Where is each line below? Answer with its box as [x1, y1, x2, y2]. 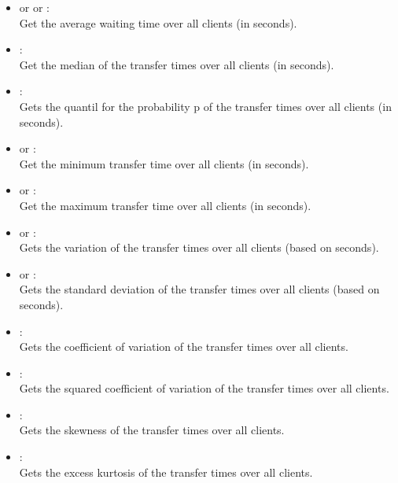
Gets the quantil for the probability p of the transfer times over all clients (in [19, 98, 392, 114]
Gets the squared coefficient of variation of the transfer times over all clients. [19, 380, 389, 396]
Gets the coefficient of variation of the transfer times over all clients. [19, 338, 348, 355]
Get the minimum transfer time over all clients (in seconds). [19, 155, 309, 171]
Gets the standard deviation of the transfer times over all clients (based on [19, 281, 380, 297]
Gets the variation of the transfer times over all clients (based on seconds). [19, 239, 379, 256]
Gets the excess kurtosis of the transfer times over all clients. [19, 463, 313, 480]
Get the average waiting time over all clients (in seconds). [19, 14, 297, 31]
